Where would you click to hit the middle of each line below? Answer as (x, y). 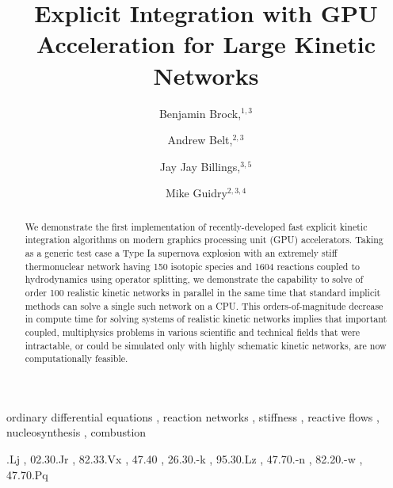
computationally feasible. (76, 358)
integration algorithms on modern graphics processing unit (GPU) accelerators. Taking (204, 240)
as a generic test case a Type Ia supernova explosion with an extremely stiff (181, 252)
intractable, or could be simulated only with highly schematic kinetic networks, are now (206, 345)
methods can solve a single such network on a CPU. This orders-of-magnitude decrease (204, 305)
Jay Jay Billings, (200, 166)
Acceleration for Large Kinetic (206, 44)
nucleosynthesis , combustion (76, 432)
